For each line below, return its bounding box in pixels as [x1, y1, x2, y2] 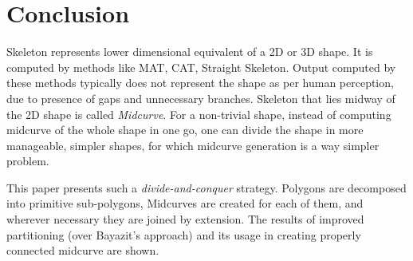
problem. [6, 152, 49, 169]
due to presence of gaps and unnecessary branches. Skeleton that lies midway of [6, 89, 395, 106]
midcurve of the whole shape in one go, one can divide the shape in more [6, 121, 364, 138]
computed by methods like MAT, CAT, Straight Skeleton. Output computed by [6, 58, 396, 75]
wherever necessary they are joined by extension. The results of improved [6, 211, 364, 227]
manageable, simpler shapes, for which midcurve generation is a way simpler [6, 136, 380, 153]
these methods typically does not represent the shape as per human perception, [6, 74, 394, 91]
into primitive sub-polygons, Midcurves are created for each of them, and [6, 195, 364, 212]
